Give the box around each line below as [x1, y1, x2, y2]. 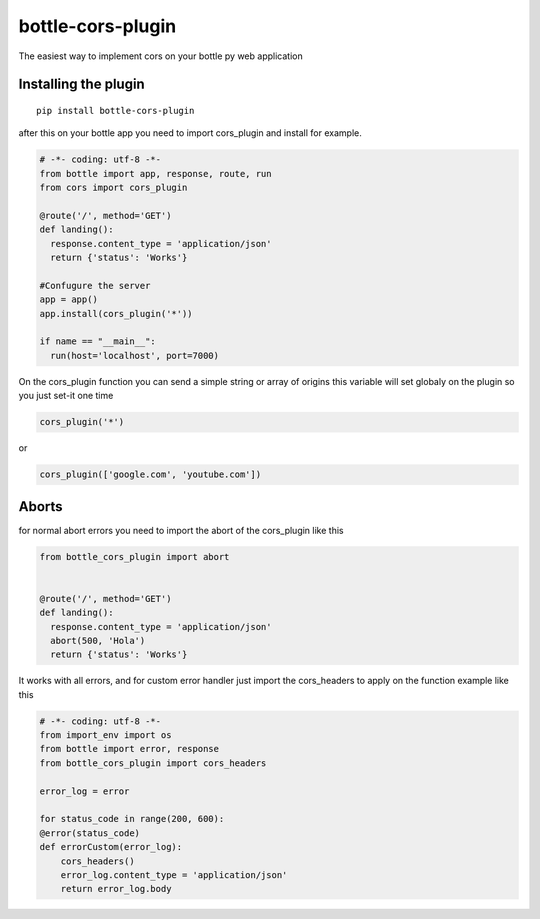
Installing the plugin [18, 76, 145, 93]
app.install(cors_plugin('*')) [39, 308, 194, 319]
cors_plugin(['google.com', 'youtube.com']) [39, 469, 262, 480]
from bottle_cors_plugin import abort [39, 551, 230, 562]
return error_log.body [60, 883, 172, 895]
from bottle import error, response [39, 743, 220, 755]
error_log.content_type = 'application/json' [60, 870, 288, 880]
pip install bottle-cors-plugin [36, 105, 195, 116]
